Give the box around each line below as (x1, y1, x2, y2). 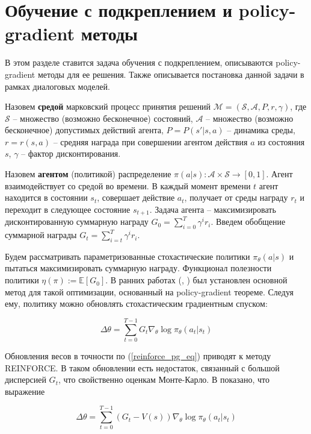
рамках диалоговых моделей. (5, 80, 110, 92)
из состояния (257, 135, 305, 148)
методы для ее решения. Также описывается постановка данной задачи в (37, 68, 304, 80)
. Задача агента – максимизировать (149, 203, 276, 215)
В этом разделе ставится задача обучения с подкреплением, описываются (5, 56, 273, 69)
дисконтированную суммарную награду (5, 215, 149, 228)
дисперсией (5, 373, 46, 386)
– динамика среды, (227, 124, 295, 136)
